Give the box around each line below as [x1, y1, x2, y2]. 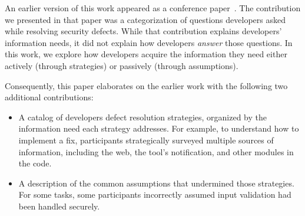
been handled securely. [18, 199, 100, 212]
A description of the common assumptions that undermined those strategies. [18, 176, 294, 189]
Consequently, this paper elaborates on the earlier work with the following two [5, 79, 288, 91]
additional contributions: [5, 91, 94, 103]
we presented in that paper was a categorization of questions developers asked [5, 13, 286, 25]
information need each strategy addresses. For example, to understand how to [18, 122, 299, 135]
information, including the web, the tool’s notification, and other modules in [18, 145, 294, 158]
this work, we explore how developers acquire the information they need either [5, 48, 287, 60]
